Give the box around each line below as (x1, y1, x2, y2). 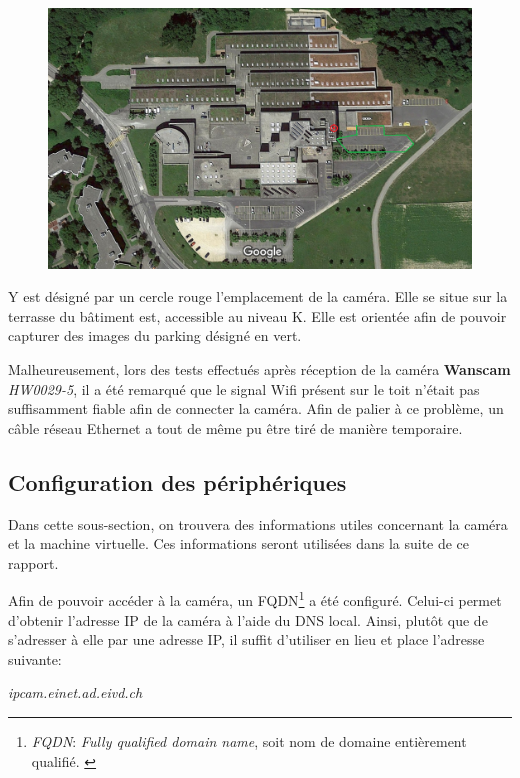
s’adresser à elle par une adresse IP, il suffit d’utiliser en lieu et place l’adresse (8, 629, 485, 650)
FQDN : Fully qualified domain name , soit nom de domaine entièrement (31, 731, 467, 752)
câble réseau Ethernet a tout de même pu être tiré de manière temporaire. (8, 417, 463, 438)
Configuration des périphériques (8, 466, 347, 497)
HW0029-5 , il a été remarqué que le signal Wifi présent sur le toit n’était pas (8, 378, 480, 399)
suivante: (8, 648, 62, 669)
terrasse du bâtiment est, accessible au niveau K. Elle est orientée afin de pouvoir (8, 305, 507, 326)
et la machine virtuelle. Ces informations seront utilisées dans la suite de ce (8, 533, 470, 554)
